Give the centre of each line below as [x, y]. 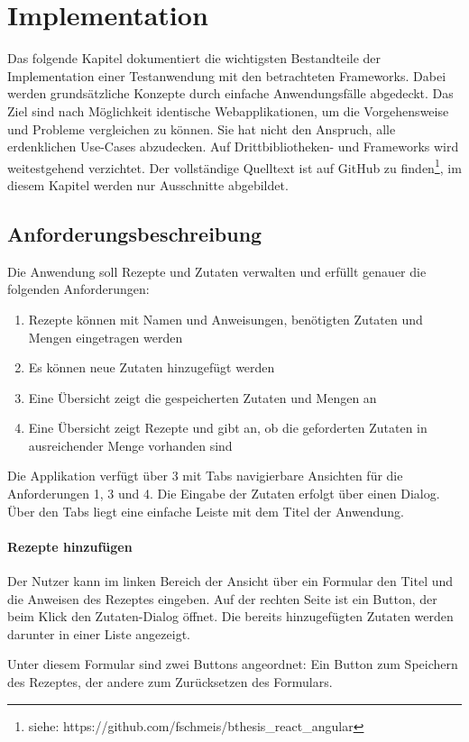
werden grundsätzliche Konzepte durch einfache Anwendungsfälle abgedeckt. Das [230, 93]
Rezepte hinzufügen [70, 546]
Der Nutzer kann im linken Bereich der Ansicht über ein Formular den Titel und [230, 581]
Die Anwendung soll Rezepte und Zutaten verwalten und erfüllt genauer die [217, 271]
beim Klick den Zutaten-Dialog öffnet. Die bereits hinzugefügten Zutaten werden [230, 616]
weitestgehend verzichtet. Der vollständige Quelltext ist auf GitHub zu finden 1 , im [234, 166]
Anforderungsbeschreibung [135, 233]
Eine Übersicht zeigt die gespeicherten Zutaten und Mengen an [202, 397]
